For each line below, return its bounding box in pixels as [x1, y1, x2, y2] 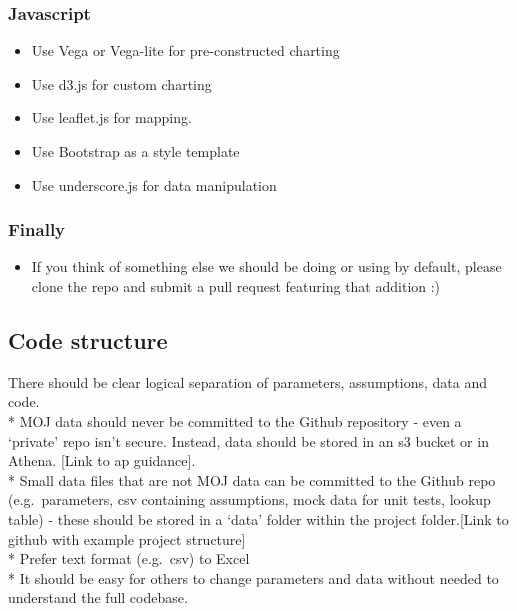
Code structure [8, 324, 168, 355]
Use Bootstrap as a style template [31, 141, 240, 161]
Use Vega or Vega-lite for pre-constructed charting [31, 40, 340, 61]
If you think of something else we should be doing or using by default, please [31, 256, 502, 277]
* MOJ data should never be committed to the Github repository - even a [8, 410, 462, 431]
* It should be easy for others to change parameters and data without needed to [8, 567, 499, 588]
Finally [8, 217, 66, 242]
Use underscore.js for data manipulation [31, 174, 277, 195]
